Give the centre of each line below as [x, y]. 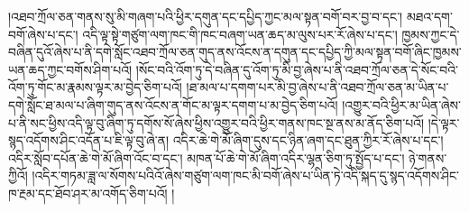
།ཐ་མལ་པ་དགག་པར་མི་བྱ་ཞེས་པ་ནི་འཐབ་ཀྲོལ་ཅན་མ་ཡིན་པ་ [317, 87]
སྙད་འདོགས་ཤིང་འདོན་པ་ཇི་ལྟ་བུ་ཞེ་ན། [89, 140]
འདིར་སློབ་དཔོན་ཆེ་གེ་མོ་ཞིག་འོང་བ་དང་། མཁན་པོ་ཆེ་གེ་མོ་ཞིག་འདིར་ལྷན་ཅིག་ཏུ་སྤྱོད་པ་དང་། [207, 157]
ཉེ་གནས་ [428, 157]
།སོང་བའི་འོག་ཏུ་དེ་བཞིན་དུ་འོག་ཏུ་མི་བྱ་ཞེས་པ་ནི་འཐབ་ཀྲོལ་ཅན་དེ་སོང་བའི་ [297, 69]
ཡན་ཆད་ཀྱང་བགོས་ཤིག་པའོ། [70, 69]
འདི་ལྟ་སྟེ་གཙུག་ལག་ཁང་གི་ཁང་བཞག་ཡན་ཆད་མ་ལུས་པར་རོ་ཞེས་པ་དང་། [240, 34]
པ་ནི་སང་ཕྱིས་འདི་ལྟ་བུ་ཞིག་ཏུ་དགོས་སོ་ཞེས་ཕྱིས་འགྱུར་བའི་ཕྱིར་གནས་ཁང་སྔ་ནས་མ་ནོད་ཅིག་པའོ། [216, 122]
